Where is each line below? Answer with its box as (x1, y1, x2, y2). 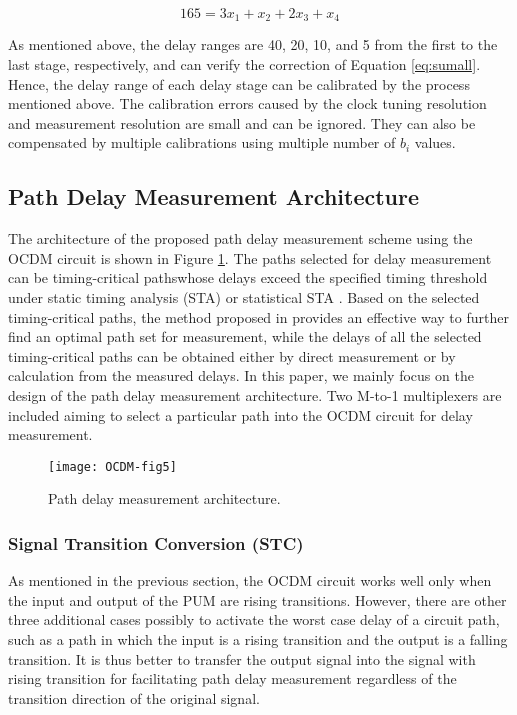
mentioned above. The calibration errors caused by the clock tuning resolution (8, 93, 487, 114)
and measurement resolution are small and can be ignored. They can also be (8, 112, 476, 133)
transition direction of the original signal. (8, 687, 260, 708)
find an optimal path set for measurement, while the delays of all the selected (8, 326, 482, 347)
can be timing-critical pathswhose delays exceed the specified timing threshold (8, 267, 488, 288)
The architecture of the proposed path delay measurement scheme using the (8, 228, 473, 249)
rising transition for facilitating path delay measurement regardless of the (8, 668, 457, 689)
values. (414, 132, 456, 153)
